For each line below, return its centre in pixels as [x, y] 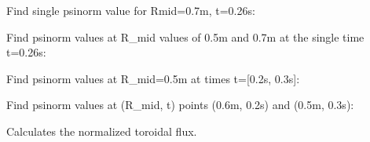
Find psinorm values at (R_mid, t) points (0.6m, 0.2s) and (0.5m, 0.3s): [180, 105]
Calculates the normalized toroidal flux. [102, 131]
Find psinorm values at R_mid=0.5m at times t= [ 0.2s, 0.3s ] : [153, 78]
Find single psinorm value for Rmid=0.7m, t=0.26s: [131, 10]
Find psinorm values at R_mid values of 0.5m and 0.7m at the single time [185, 36]
